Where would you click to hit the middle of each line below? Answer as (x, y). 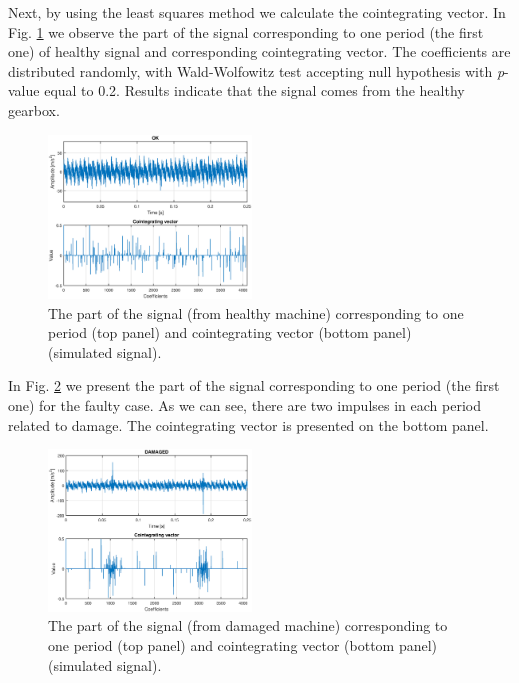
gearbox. (34, 109)
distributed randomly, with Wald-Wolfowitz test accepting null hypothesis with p (256, 70)
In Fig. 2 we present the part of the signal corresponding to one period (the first (254, 385)
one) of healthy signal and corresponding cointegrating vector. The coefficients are (259, 51)
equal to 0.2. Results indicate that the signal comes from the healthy (254, 90)
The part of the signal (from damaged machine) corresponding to (248, 625)
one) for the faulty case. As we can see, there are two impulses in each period (244, 405)
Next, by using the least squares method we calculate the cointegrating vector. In (257, 12)
